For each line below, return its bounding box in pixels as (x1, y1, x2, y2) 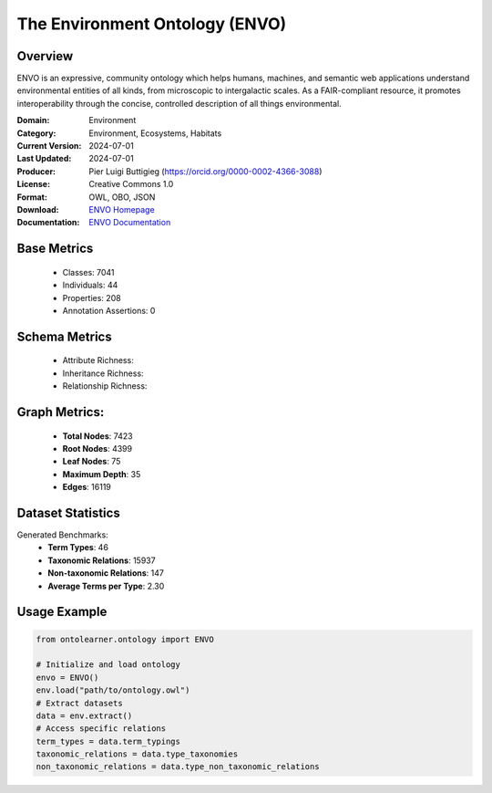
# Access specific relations (36, 724, 167, 734)
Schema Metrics (16, 329, 113, 344)
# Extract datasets (36, 698, 123, 708)
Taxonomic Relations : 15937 (47, 555, 156, 566)
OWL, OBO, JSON (88, 192, 156, 203)
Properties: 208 (62, 292, 122, 303)
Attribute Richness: (62, 355, 134, 366)
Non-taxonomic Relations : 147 (47, 568, 164, 579)
